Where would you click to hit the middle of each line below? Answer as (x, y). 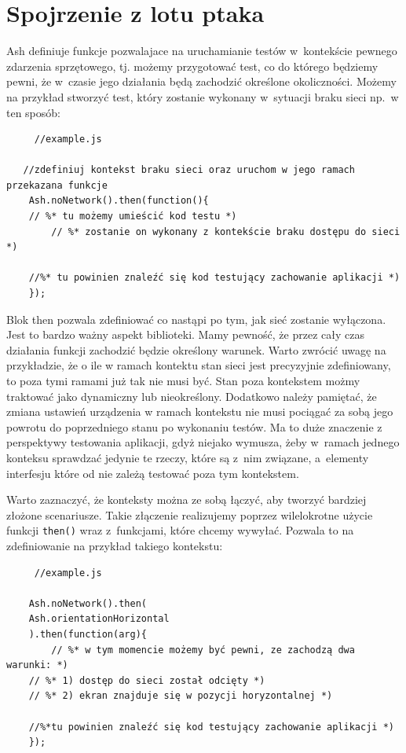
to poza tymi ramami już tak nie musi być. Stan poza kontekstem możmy (183, 380)
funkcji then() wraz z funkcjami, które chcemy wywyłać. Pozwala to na (180, 530)
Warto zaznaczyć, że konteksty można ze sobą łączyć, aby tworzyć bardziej (187, 500)
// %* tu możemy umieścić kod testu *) (133, 217)
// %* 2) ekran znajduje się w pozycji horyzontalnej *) (181, 696)
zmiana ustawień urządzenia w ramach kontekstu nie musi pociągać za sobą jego (200, 411)
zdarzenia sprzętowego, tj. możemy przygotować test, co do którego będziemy (192, 66)
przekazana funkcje (57, 185)
